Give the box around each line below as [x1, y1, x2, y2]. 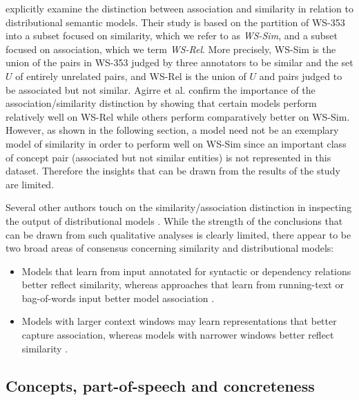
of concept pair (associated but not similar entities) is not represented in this [6, 150, 331, 164]
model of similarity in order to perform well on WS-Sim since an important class [6, 136, 347, 150]
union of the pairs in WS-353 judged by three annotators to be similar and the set [6, 55, 353, 70]
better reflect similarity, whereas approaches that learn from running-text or [21, 277, 344, 292]
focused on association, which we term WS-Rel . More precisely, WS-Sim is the [6, 41, 336, 56]
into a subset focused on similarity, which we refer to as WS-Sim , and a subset [6, 28, 338, 43]
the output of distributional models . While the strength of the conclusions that [6, 213, 343, 228]
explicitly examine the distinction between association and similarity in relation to [6, 1, 354, 15]
